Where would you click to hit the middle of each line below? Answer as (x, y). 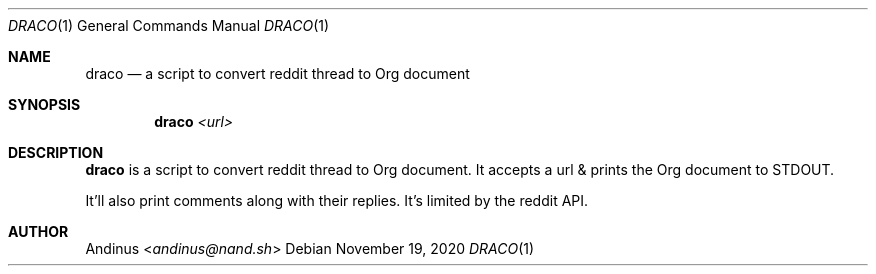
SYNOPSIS (44, 104)
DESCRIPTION (56, 152)
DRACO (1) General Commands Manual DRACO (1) (169, 25)
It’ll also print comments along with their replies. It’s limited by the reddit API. (337, 200)
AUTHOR (38, 231)
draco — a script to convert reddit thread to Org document (277, 73)
